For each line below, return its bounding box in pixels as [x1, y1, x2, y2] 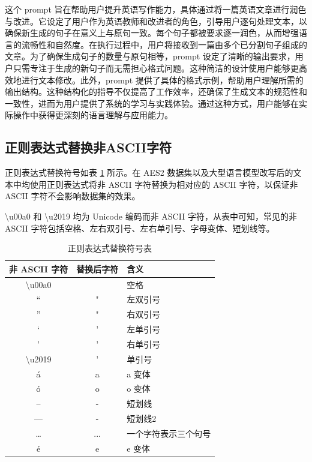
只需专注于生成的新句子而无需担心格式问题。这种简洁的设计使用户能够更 [13, 61, 299, 74]
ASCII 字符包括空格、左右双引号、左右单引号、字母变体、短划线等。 [5, 221, 275, 234]
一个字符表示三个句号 [127, 427, 211, 439]
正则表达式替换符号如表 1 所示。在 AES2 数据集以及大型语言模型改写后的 [5, 166, 293, 179]
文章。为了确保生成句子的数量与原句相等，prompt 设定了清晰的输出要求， [5, 50, 295, 62]
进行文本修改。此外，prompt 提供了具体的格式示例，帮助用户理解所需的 [21, 73, 304, 86]
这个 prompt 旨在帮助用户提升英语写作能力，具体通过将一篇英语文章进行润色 [5, 3, 307, 15]
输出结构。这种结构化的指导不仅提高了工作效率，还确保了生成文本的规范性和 [5, 85, 307, 98]
